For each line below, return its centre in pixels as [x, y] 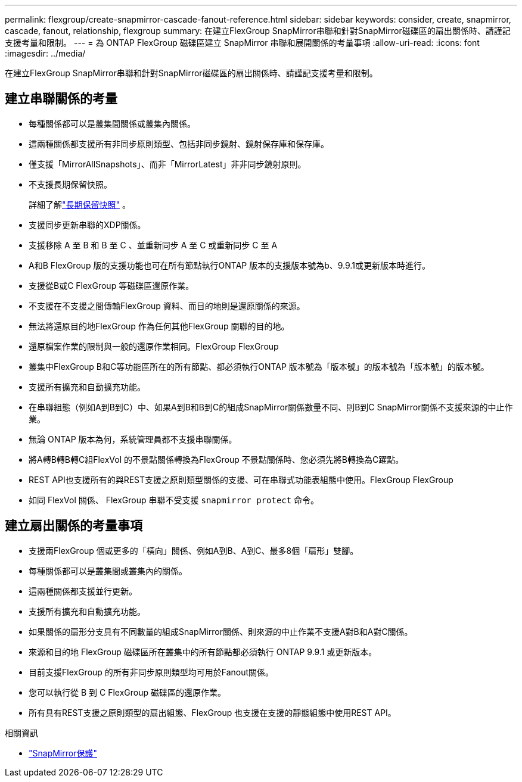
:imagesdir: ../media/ [45, 53]
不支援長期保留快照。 [70, 184]
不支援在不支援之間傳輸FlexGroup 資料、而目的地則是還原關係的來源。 [167, 306]
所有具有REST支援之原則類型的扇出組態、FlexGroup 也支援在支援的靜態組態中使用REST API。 [212, 712]
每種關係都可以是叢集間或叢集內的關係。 [108, 571]
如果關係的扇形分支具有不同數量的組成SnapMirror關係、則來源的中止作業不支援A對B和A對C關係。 [221, 631]
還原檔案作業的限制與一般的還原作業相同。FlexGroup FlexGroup [154, 346]
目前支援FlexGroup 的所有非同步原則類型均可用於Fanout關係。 [151, 672]
